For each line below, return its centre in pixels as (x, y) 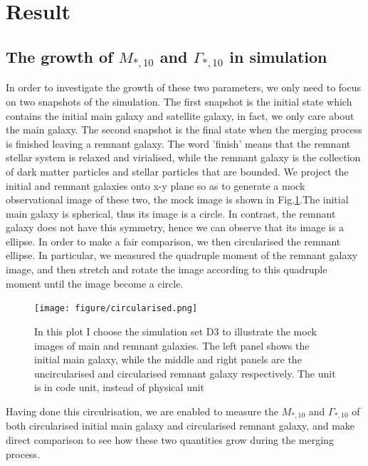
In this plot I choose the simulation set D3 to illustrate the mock (175, 331)
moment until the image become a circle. (95, 283)
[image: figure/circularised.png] (116, 309)
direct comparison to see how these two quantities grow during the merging (170, 439)
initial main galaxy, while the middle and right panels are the (168, 359)
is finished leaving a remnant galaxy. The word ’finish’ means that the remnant (178, 143)
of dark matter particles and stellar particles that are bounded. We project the (177, 171)
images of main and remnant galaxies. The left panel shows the (172, 345)
